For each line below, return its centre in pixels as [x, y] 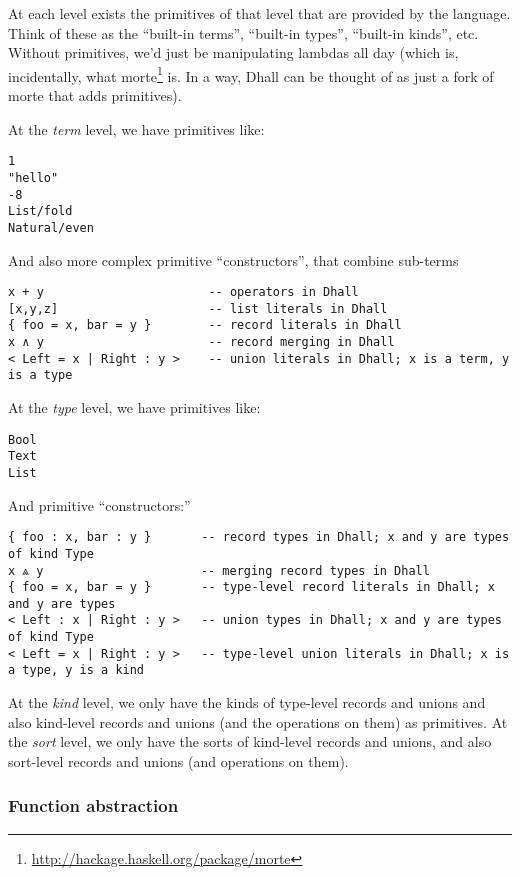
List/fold [40, 211]
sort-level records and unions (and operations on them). [178, 760]
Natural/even [51, 227]
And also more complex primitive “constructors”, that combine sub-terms [233, 259]
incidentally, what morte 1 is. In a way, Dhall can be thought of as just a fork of [251, 74]
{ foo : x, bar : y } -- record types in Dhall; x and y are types [259, 537]
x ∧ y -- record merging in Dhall [201, 342]
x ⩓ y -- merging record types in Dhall [219, 570]
